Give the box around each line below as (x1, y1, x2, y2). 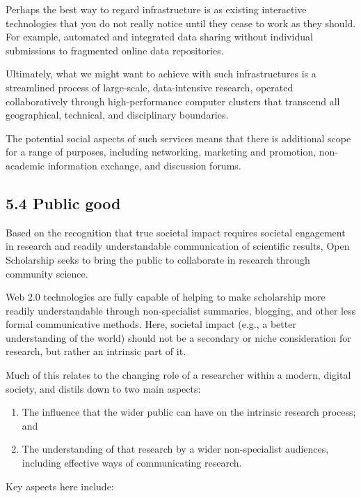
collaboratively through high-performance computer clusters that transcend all (6, 93, 340, 108)
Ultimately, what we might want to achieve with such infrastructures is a (6, 66, 316, 81)
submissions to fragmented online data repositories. (6, 43, 224, 57)
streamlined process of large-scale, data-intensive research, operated (6, 80, 294, 94)
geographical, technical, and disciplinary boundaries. (6, 107, 229, 122)
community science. (6, 266, 88, 280)
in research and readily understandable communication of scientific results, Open (6, 239, 350, 253)
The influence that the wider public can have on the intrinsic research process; (22, 405, 356, 419)
